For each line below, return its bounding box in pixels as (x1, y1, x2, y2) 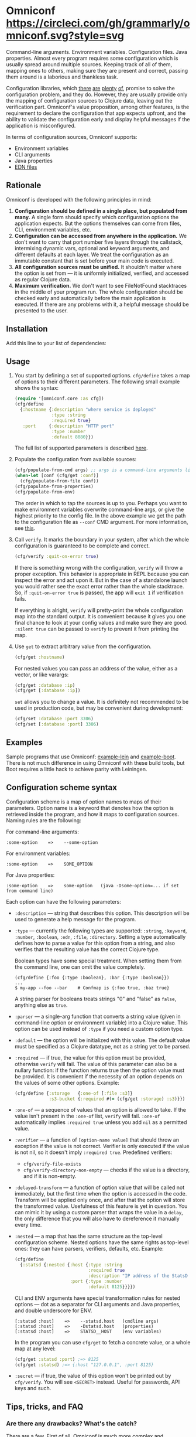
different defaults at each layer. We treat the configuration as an (14, 251, 169, 258)
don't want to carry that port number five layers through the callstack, (14, 239, 183, 246)
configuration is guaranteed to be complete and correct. (14, 542, 150, 549)
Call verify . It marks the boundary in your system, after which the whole (14, 536, 189, 543)
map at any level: (14, 1345, 56, 1352)
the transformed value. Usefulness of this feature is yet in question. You (14, 1203, 188, 1210)
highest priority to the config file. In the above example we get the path (14, 512, 186, 519)
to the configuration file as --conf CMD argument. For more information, (14, 518, 188, 525)
